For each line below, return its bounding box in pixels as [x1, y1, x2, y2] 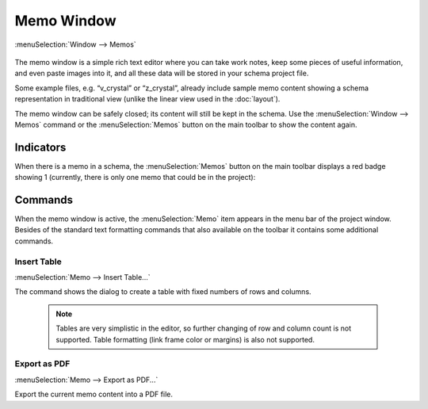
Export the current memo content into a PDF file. [14, 389, 174, 399]
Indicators [14, 140, 67, 154]
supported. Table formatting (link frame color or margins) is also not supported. [55, 334, 315, 344]
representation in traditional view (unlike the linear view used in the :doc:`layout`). [14, 94, 281, 104]
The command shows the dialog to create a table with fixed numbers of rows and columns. [14, 287, 312, 296]
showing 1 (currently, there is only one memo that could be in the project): [14, 173, 256, 182]
